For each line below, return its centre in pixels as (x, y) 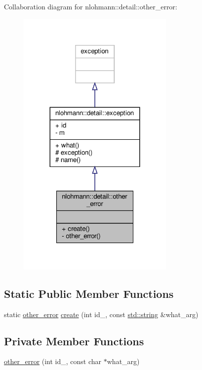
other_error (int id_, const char (53, 361)
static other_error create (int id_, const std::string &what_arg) (101, 314)
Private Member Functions (74, 341)
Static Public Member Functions (89, 293)
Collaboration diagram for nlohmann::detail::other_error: (91, 6)
